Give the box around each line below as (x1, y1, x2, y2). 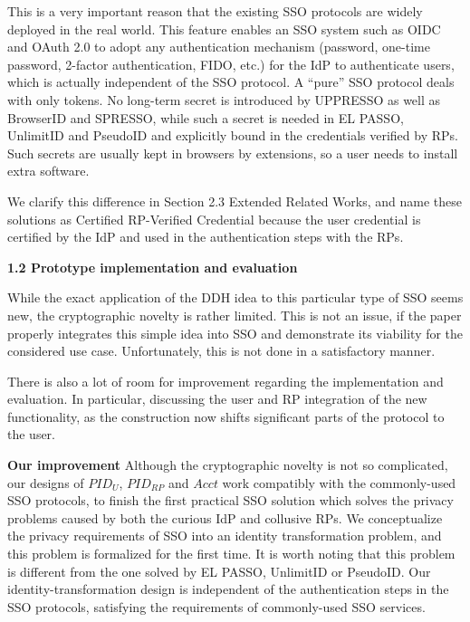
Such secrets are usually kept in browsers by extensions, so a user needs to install (7, 143, 458, 162)
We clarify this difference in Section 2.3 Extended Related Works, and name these (7, 191, 463, 210)
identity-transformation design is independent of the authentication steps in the (7, 579, 449, 598)
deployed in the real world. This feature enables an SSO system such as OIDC (7, 19, 441, 38)
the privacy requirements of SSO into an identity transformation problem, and (7, 526, 442, 545)
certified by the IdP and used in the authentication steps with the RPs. (7, 227, 404, 246)
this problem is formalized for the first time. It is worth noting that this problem (7, 544, 456, 563)
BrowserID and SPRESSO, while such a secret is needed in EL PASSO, (7, 108, 404, 127)
